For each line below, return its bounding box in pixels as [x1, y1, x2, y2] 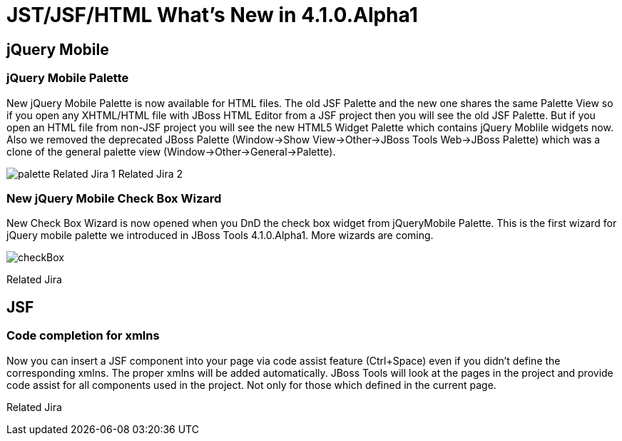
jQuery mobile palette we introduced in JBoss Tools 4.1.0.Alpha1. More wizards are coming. [6, 229, 434, 242]
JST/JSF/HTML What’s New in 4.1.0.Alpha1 [6, 3, 418, 27]
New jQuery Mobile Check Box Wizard [6, 191, 222, 206]
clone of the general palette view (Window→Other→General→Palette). [6, 145, 336, 158]
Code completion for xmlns [6, 328, 160, 343]
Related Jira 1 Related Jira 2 [53, 167, 183, 180]
